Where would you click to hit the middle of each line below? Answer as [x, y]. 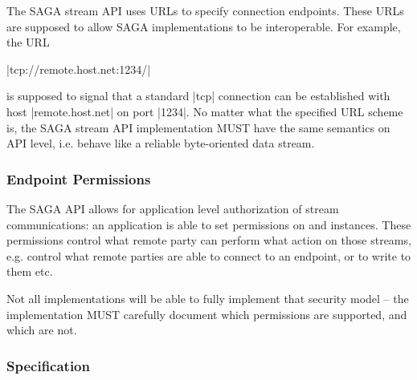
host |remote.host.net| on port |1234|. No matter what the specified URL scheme [205, 111]
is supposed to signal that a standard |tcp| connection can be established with [198, 96]
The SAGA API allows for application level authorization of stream [173, 208]
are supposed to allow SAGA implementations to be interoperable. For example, [204, 26]
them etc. [30, 271]
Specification [48, 365]
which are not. [42, 330]
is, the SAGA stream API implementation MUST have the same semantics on [198, 127]
